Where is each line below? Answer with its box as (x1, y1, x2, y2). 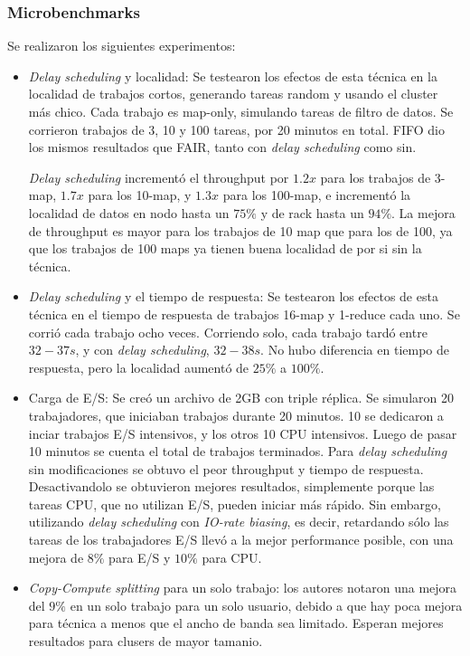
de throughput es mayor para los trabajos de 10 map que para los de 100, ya (28, 221, 453, 240)
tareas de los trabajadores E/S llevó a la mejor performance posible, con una (28, 530, 454, 549)
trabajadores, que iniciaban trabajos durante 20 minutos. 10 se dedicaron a (28, 405, 444, 424)
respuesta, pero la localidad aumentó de (28, 357, 249, 376)
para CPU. (202, 547, 262, 566)
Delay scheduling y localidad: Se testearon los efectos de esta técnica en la (28, 66, 437, 85)
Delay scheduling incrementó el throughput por (28, 167, 289, 186)
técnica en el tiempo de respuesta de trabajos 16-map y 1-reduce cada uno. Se (28, 304, 460, 323)
